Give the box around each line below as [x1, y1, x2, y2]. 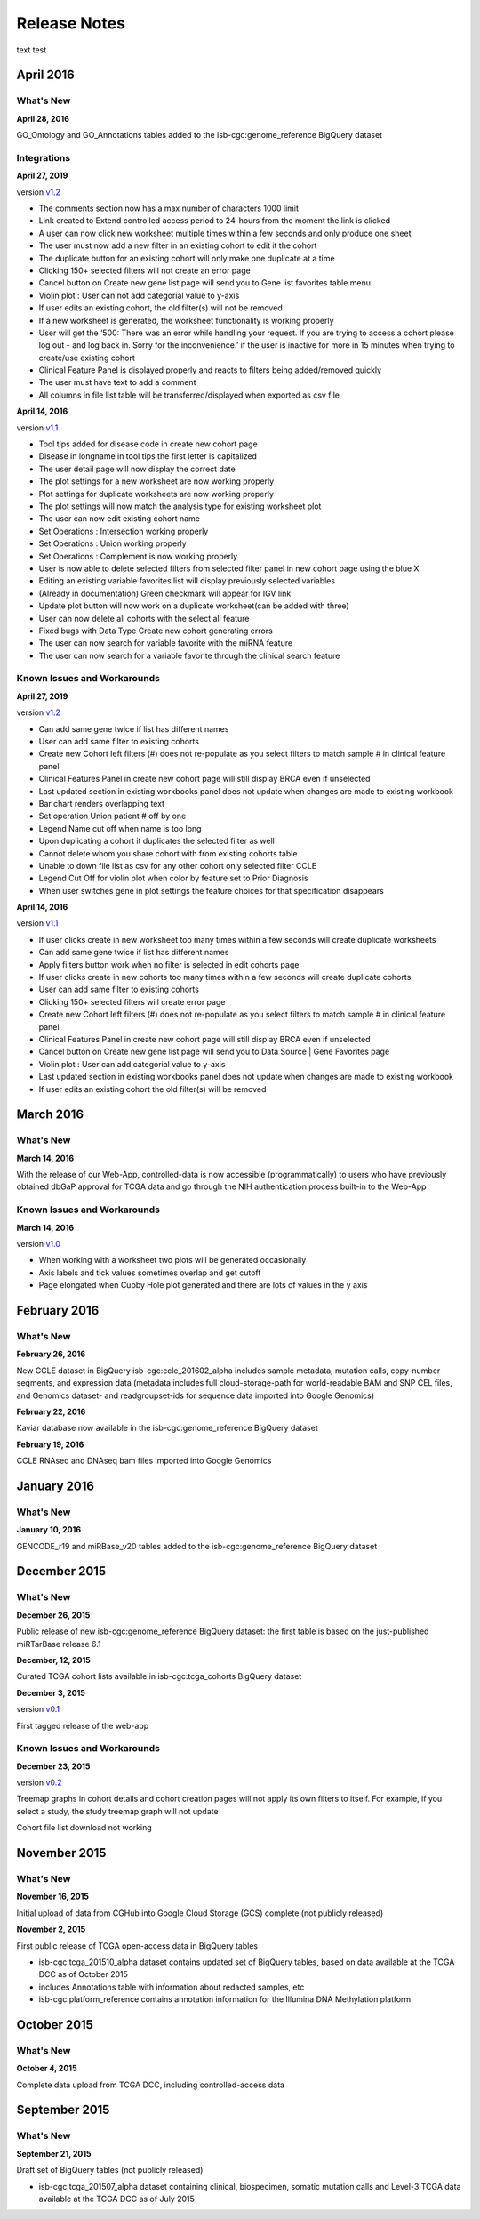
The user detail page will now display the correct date [38, 463, 236, 474]
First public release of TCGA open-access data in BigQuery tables [16, 1940, 258, 1951]
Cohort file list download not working [16, 1822, 152, 1833]
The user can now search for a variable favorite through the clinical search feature [38, 650, 340, 661]
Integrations [16, 151, 71, 164]
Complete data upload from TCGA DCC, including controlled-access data [16, 2079, 284, 2090]
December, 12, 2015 [16, 1654, 91, 1665]
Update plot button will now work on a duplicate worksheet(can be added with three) [38, 600, 350, 611]
